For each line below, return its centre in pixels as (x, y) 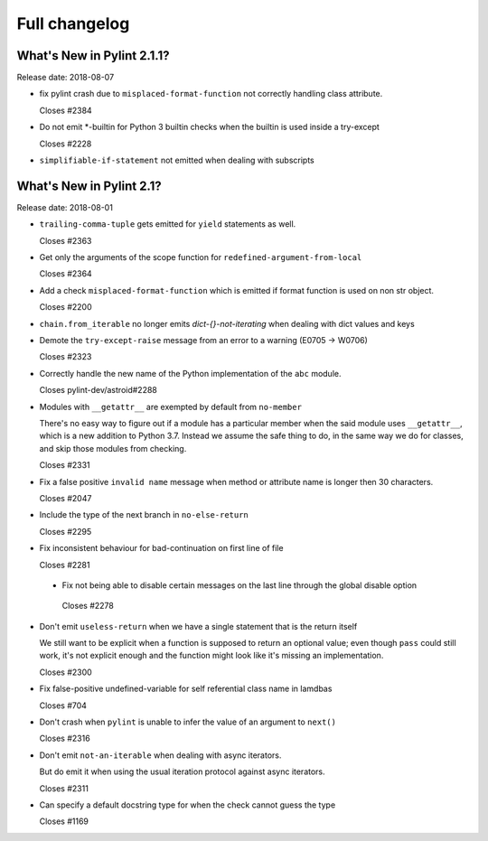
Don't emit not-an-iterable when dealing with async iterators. (160, 755)
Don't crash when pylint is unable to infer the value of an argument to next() (188, 722)
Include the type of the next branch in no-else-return (144, 515)
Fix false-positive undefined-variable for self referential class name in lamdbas (186, 689)
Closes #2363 (66, 240)
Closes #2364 (66, 274)
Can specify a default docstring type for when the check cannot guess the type (188, 805)
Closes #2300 (66, 672)
